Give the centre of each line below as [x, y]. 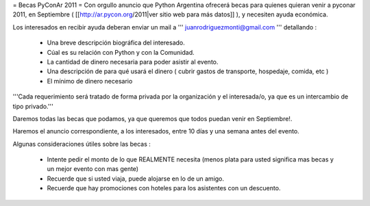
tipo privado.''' [33, 106]
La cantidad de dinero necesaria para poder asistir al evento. [133, 62]
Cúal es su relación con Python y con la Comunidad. [121, 52]
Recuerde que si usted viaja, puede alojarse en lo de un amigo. [136, 179]
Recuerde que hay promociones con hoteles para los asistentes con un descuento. [164, 188]
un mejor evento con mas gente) [93, 169]
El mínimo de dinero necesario [90, 81]
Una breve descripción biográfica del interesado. [116, 43]
